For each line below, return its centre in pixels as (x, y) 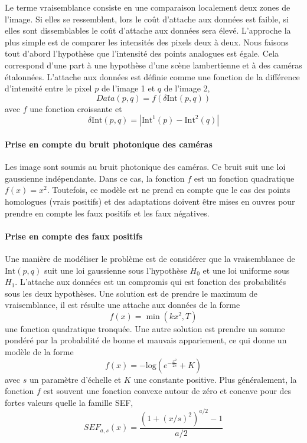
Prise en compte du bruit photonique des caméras (109, 144)
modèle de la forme (39, 352)
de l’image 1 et (128, 88)
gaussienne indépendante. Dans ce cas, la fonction (95, 178)
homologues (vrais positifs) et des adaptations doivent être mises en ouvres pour (150, 201)
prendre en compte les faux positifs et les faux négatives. (107, 213)
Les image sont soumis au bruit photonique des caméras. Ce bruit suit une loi (145, 167)
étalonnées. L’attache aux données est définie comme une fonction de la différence (152, 76)
